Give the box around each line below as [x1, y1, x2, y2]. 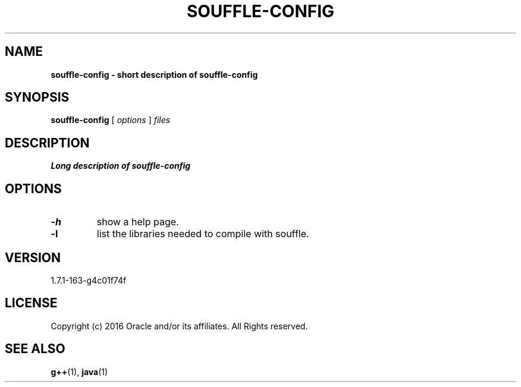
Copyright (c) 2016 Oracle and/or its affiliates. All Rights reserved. [51, 320, 308, 331]
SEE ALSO [5, 341, 65, 357]
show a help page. [96, 216, 179, 228]
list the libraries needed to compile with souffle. [96, 228, 309, 240]
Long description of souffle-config [51, 161, 191, 171]
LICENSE [5, 295, 58, 311]
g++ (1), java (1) [51, 366, 108, 377]
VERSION [5, 250, 61, 265]
